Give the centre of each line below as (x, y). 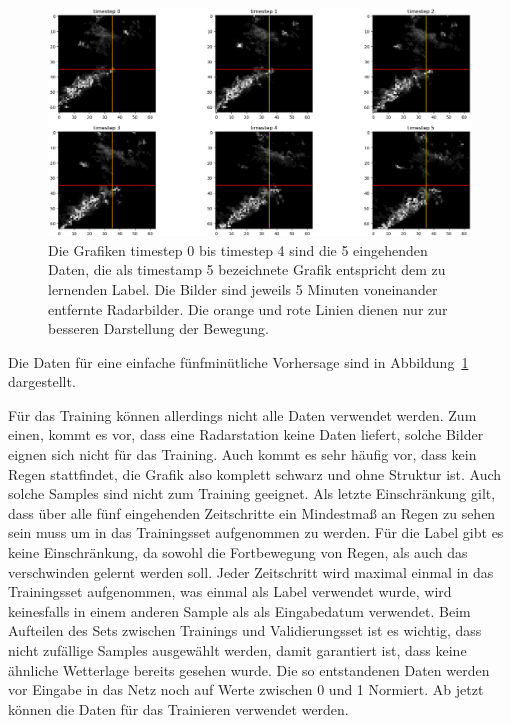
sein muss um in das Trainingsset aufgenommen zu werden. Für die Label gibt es (256, 532)
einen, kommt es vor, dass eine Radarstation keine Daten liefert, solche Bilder (246, 434)
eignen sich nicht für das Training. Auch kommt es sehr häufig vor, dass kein (242, 454)
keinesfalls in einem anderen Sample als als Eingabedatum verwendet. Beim (239, 610)
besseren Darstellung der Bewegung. (158, 328)
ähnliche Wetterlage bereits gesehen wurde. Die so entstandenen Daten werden (249, 669)
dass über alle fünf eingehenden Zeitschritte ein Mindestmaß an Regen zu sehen (252, 512)
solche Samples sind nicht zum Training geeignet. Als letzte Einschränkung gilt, (252, 493)
